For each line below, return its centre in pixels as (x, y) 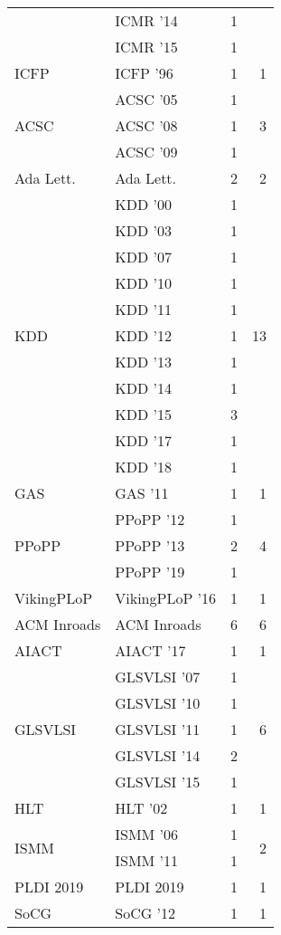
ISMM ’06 (147, 834)
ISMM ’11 (147, 860)
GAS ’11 (142, 493)
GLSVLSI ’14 (158, 755)
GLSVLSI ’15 (158, 782)
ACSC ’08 (146, 125)
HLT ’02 (141, 808)
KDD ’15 (143, 414)
